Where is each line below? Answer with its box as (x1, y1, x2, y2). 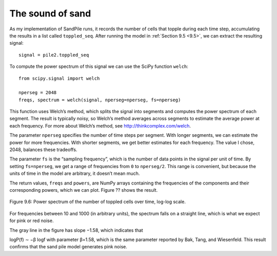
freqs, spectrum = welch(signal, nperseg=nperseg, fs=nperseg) (18, 97, 181, 103)
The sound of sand (9, 8, 91, 19)
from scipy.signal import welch (18, 75, 100, 81)
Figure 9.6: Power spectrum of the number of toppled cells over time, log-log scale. (9, 198, 186, 205)
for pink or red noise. (9, 217, 54, 224)
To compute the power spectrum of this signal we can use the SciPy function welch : (9, 63, 188, 69)
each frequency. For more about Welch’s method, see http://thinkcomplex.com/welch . (9, 122, 191, 129)
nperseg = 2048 (18, 90, 57, 96)
